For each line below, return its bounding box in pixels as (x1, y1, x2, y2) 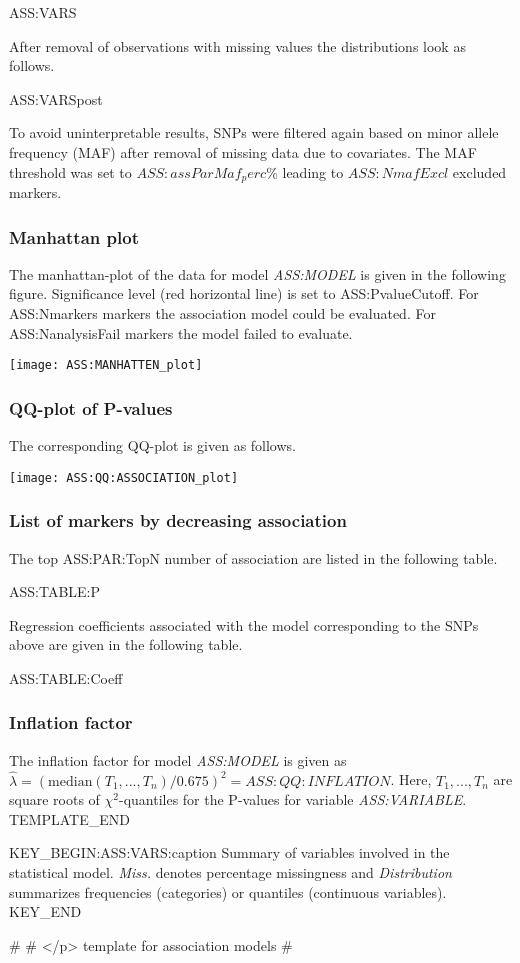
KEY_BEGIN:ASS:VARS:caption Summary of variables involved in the (9, 842, 450, 863)
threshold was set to (9, 161, 132, 182)
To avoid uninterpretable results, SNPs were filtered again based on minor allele (9, 122, 499, 143)
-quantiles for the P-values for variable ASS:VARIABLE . (118, 789, 467, 810)
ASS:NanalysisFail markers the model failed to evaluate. (9, 322, 353, 343)
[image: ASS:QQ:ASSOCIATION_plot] (9, 470, 239, 485)
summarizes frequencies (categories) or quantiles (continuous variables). (9, 881, 447, 902)
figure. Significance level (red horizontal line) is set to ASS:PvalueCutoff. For (9, 283, 479, 304)
